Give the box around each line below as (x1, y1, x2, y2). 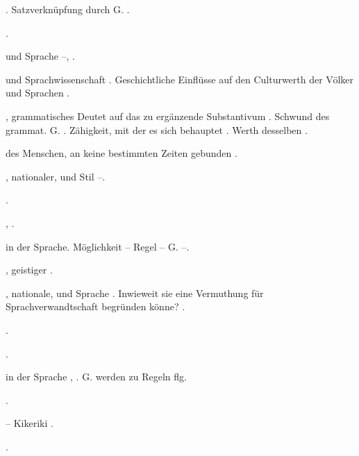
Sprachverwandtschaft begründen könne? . (6, 299, 185, 314)
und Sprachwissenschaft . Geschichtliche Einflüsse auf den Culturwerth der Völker (6, 71, 354, 86)
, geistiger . (6, 262, 53, 277)
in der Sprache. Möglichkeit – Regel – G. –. (6, 239, 190, 253)
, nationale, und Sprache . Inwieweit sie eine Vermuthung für (6, 285, 264, 300)
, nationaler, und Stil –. (6, 169, 106, 183)
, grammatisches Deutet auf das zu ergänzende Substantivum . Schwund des (6, 108, 330, 123)
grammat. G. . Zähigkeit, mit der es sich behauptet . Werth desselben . (6, 122, 308, 137)
